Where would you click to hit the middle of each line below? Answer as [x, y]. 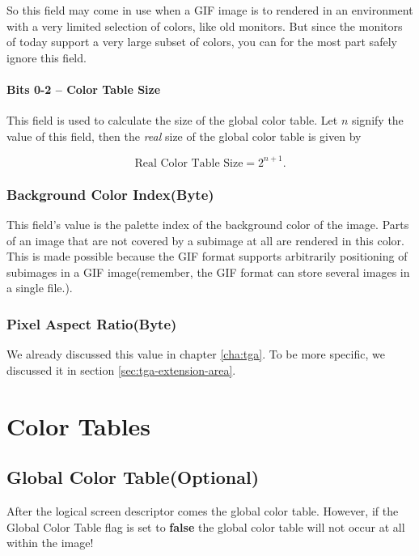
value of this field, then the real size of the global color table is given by [184, 136]
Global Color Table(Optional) [133, 477]
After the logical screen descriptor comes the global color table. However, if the [203, 511]
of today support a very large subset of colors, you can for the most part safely [202, 42]
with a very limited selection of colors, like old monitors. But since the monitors [205, 25]
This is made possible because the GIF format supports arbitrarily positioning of [207, 256]
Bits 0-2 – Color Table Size [84, 89]
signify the [377, 120]
